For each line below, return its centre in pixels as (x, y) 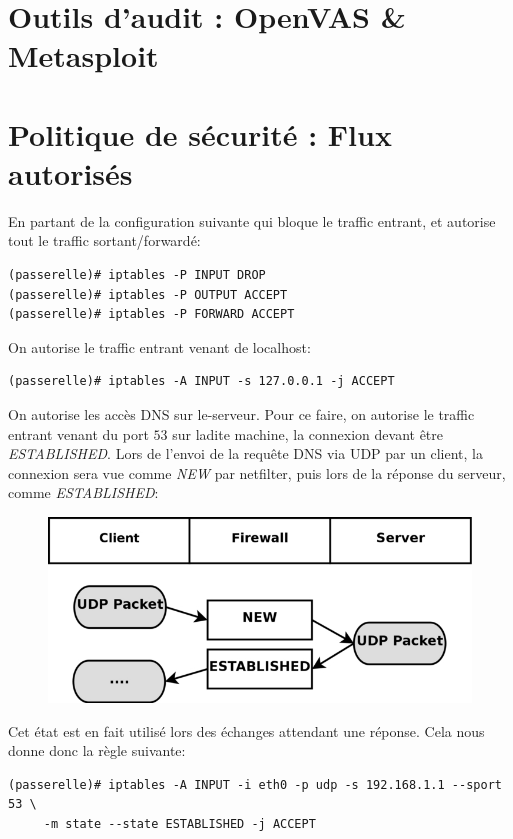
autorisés (70, 172)
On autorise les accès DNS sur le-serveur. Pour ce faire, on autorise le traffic (241, 414)
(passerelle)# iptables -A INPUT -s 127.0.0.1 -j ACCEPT (201, 381)
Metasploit (83, 55)
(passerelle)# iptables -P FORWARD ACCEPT (151, 314)
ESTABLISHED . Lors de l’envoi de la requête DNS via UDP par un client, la (245, 453)
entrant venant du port (78, 433)
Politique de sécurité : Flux (200, 133)
